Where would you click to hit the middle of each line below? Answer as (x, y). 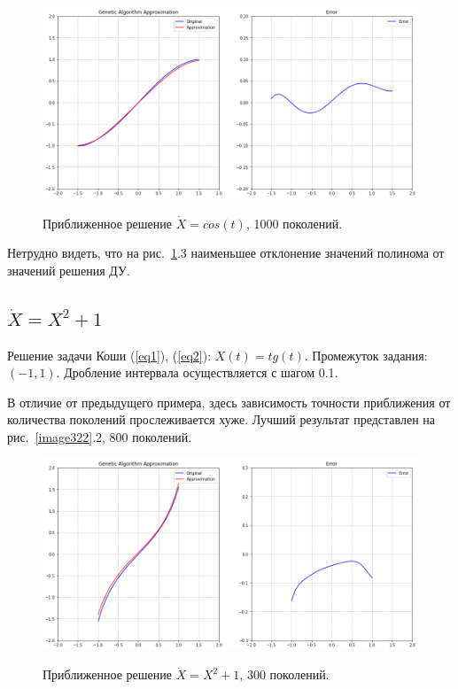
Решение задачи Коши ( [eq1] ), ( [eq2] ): (109, 355)
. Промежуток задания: (366, 355)
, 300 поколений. (284, 674)
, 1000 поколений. (294, 223)
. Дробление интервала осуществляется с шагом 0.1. (197, 372)
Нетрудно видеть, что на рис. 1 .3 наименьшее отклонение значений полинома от (226, 253)
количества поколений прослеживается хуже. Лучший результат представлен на (221, 419)
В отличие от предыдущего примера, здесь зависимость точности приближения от (229, 402)
